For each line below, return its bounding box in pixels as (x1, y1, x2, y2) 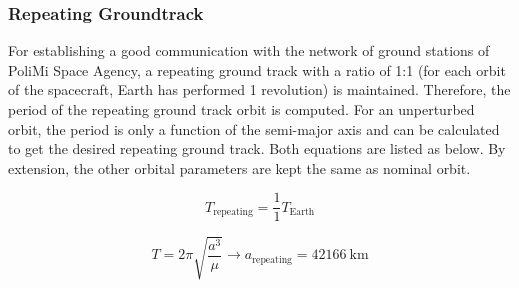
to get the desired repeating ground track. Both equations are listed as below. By (8, 138, 506, 159)
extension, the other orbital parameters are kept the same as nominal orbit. (8, 157, 471, 178)
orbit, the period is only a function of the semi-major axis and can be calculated (8, 118, 500, 139)
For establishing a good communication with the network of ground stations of (8, 40, 490, 61)
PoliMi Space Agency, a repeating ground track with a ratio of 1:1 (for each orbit (8, 59, 506, 80)
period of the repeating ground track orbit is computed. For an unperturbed (8, 99, 475, 119)
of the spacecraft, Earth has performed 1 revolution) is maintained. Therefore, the (8, 79, 511, 100)
